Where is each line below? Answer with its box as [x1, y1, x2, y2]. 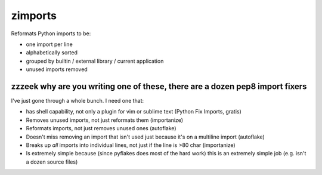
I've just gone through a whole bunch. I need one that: [11, 97, 144, 105]
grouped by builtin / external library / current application [26, 57, 164, 65]
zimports [11, 9, 57, 22]
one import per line [26, 41, 73, 48]
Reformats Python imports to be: [11, 30, 91, 37]
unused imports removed [26, 66, 88, 73]
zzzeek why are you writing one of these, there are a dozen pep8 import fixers [11, 81, 307, 91]
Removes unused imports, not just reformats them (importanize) [26, 116, 183, 124]
